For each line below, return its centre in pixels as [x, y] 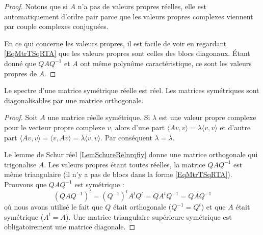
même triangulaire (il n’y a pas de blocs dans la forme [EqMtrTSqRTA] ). [118, 174]
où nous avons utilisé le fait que [54, 207]
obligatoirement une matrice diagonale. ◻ [70, 227]
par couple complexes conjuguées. [56, 26]
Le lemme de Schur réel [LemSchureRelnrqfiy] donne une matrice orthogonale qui [131, 154]
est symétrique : [99, 184]
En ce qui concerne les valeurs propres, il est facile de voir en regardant [115, 43]
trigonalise [20, 164]
